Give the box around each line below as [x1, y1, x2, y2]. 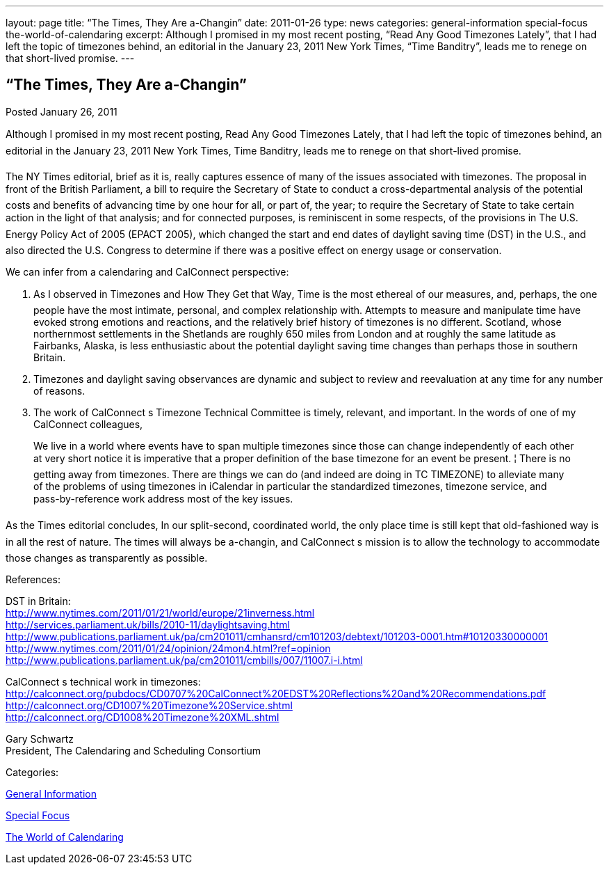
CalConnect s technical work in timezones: [6, 675, 201, 688]
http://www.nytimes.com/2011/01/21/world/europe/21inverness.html [6, 606, 315, 619]
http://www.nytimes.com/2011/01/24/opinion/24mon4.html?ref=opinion [6, 642, 331, 654]
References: [6, 573, 60, 585]
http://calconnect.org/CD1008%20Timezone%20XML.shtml [6, 711, 279, 723]
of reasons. [33, 384, 86, 397]
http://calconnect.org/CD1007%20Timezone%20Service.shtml [6, 699, 293, 711]
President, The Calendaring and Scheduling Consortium [6, 744, 261, 757]
